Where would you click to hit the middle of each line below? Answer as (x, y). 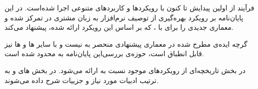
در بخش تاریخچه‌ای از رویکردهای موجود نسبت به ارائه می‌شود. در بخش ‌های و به (125, 70)
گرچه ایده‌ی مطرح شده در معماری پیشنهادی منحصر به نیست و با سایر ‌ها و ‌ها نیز (126, 44)
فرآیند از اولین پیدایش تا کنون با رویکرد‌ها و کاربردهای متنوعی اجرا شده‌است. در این (129, 7)
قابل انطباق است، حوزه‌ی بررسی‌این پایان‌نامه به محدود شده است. (104, 53)
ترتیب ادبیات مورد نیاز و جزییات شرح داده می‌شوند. (81, 80)
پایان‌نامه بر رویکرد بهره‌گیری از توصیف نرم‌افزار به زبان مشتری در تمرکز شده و (124, 17)
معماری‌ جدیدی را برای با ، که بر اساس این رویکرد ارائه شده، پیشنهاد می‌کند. (119, 27)
